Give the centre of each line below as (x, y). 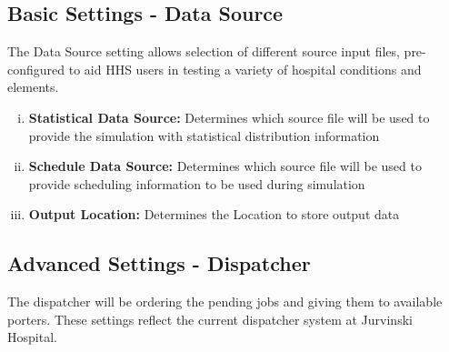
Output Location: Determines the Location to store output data (214, 214)
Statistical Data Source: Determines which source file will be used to (229, 117)
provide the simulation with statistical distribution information (204, 135)
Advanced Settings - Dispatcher (159, 263)
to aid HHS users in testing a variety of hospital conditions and (245, 69)
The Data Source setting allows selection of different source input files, (204, 51)
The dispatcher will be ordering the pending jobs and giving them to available (225, 302)
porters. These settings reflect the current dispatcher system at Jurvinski (210, 319)
